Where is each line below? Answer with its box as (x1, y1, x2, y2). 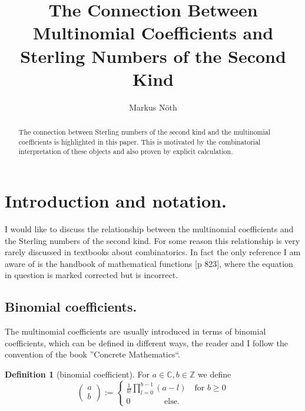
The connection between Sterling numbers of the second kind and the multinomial (18, 127, 271, 137)
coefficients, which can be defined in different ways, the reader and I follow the (5, 336, 288, 349)
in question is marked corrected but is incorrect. (5, 269, 178, 281)
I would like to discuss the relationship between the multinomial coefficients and (5, 222, 294, 235)
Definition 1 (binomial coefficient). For (5, 367, 150, 380)
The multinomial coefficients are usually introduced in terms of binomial (5, 325, 266, 338)
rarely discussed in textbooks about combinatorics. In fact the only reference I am (5, 246, 301, 258)
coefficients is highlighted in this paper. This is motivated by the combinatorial (18, 136, 261, 146)
